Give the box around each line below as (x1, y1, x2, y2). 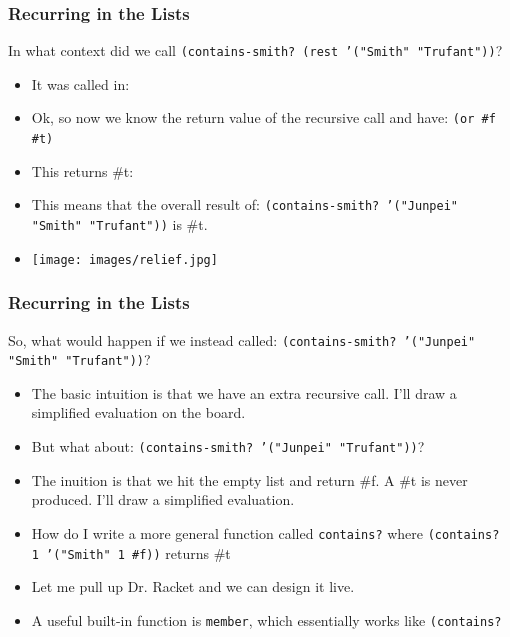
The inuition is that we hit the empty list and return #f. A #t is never (31, 469, 468, 490)
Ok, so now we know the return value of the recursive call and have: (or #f (31, 107, 496, 128)
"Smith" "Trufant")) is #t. (31, 214, 208, 235)
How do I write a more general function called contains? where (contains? (31, 522, 500, 543)
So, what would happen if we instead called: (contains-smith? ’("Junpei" (8, 329, 476, 350)
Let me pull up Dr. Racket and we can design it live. (31, 576, 355, 597)
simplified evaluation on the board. (31, 402, 246, 423)
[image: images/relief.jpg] (31, 252, 218, 267)
